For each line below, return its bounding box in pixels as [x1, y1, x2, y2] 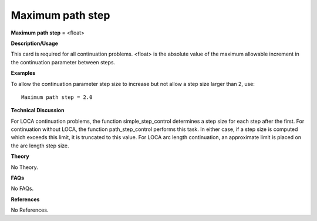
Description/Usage [11, 40, 58, 47]
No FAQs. [11, 185, 34, 192]
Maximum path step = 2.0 [21, 94, 93, 101]
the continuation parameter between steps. [11, 58, 116, 65]
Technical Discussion [11, 107, 65, 114]
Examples [11, 70, 36, 77]
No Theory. [11, 164, 38, 171]
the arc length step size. [11, 142, 70, 149]
